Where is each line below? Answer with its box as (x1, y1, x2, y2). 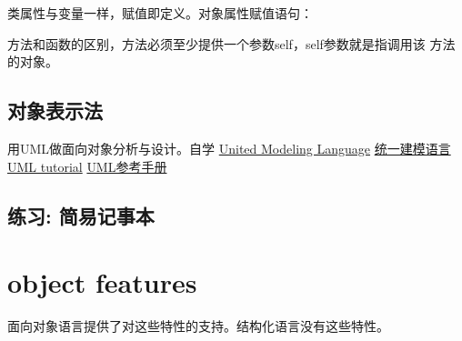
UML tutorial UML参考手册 (7, 156, 167, 176)
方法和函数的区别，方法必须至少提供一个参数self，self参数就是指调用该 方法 (7, 34, 456, 53)
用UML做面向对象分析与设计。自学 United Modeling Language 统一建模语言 (7, 138, 451, 157)
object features (7, 264, 197, 301)
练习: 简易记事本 (7, 201, 155, 229)
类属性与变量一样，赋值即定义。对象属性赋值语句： (7, 4, 313, 22)
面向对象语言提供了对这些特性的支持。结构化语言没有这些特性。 (7, 316, 389, 336)
